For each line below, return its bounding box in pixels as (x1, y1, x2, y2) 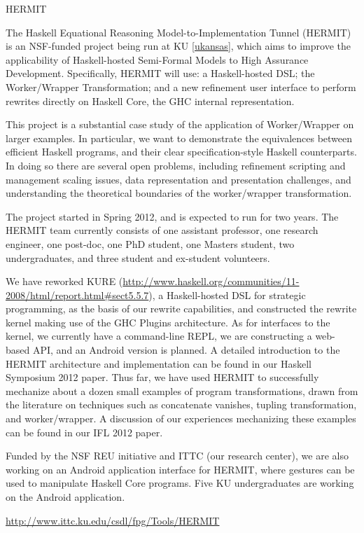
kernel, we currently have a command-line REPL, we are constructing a (6, 328, 312, 343)
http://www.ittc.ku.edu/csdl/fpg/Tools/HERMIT (6, 513, 220, 527)
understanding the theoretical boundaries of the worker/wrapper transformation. (6, 186, 352, 200)
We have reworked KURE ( (6, 274, 123, 289)
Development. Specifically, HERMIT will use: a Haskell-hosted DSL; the (6, 66, 315, 81)
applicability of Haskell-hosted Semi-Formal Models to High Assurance (6, 52, 309, 67)
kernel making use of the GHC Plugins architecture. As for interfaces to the (6, 314, 330, 329)
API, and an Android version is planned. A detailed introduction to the (32, 342, 340, 357)
